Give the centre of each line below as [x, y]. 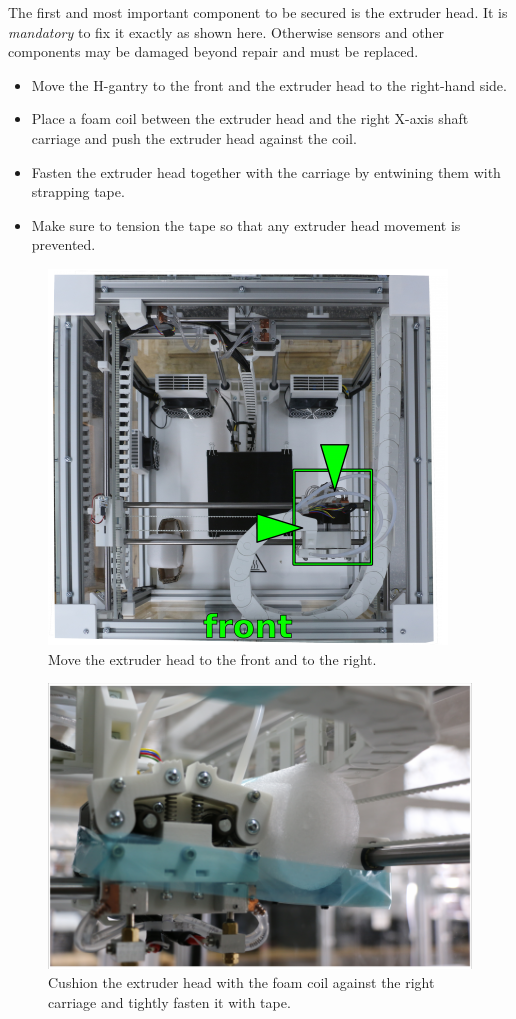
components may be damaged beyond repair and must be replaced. [213, 51]
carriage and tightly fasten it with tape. [169, 1001]
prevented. [63, 244]
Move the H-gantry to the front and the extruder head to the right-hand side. [269, 84]
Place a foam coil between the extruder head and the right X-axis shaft [250, 118]
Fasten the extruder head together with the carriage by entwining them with [266, 171]
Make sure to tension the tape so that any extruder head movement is [246, 224]
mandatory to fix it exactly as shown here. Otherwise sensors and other [226, 31]
